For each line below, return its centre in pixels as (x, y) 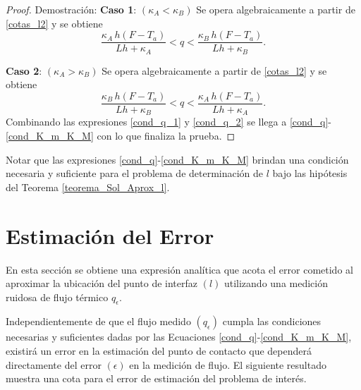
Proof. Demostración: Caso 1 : (71, 9)
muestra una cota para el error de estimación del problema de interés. (156, 378)
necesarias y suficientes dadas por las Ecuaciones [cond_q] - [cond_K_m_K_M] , (179, 337)
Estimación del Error (110, 235)
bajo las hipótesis (310, 173)
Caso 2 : (24, 70)
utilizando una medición (276, 283)
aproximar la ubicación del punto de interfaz (102, 283)
